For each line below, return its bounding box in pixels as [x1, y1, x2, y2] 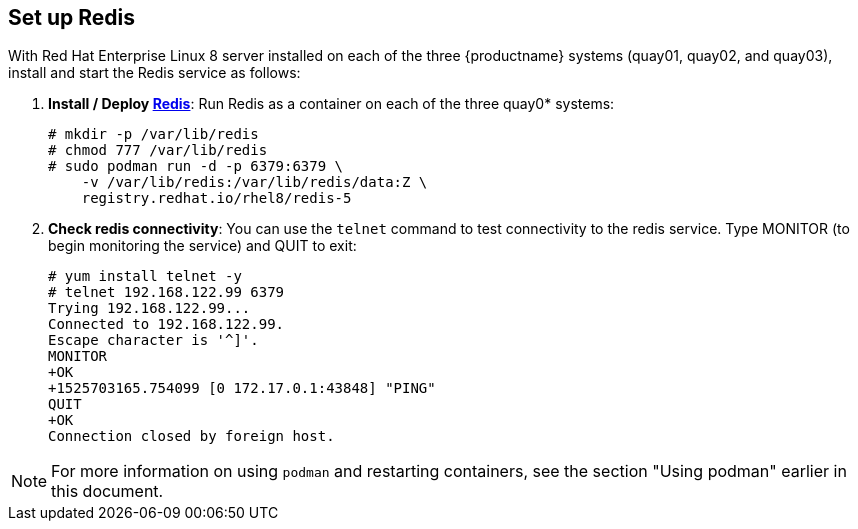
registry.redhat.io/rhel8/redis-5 [81, 190, 352, 207]
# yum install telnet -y [48, 268, 242, 285]
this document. [51, 481, 164, 502]
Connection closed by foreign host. [48, 428, 335, 445]
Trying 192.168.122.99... [48, 300, 251, 317]
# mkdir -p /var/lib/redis [48, 126, 259, 143]
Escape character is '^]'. [48, 332, 259, 349]
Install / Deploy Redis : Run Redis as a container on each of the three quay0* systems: [48, 95, 615, 113]
